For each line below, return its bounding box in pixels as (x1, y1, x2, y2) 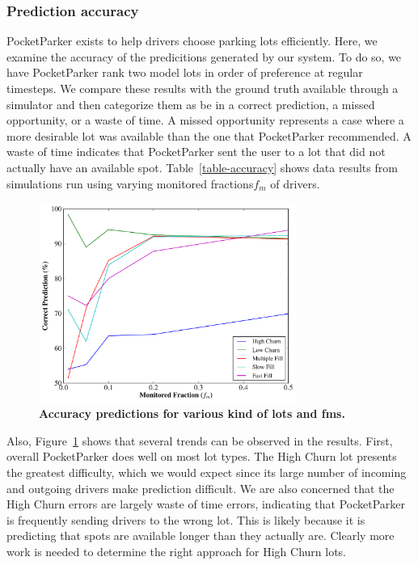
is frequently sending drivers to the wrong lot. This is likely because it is (6, 511, 365, 528)
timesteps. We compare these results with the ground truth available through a (6, 80, 399, 96)
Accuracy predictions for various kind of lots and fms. (39, 405, 345, 422)
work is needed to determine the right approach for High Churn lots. (6, 543, 347, 560)
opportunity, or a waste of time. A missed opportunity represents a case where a (6, 112, 404, 129)
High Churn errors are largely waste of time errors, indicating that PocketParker (6, 495, 405, 512)
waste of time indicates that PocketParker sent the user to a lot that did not (6, 143, 386, 160)
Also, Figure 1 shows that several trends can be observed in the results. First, (6, 432, 393, 449)
